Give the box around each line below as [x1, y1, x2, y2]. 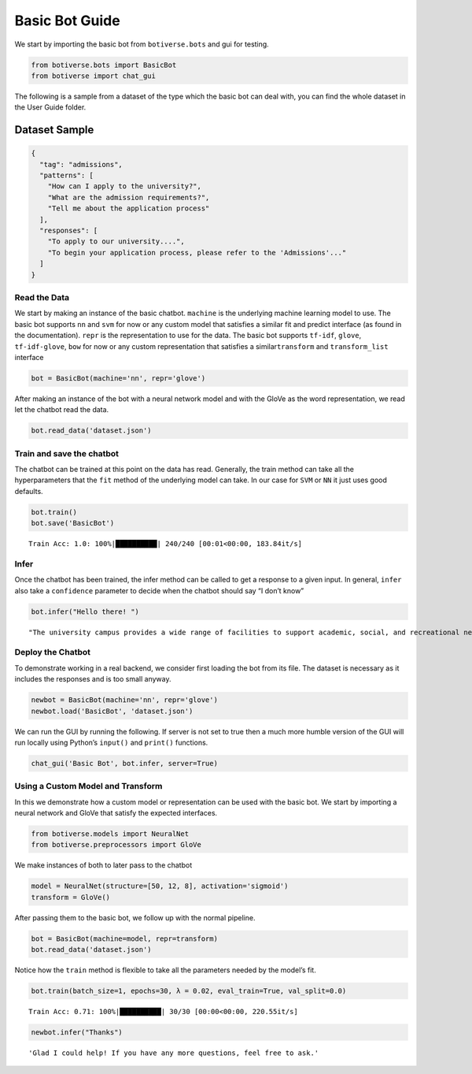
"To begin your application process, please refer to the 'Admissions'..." [47, 248, 347, 257]
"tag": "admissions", [39, 160, 124, 169]
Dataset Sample [14, 123, 94, 137]
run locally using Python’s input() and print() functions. [14, 738, 208, 747]
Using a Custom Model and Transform [14, 781, 163, 792]
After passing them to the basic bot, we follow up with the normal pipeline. [14, 912, 256, 922]
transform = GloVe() [31, 893, 110, 901]
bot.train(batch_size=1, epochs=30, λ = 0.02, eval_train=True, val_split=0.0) [31, 987, 347, 996]
